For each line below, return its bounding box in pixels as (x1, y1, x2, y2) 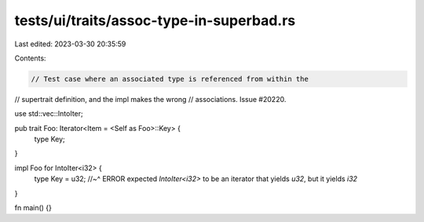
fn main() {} (14, 203, 53, 213)
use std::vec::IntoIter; (14, 109, 83, 118)
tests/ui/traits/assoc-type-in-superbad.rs (14, 12, 296, 29)
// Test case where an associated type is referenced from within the (31, 75, 309, 83)
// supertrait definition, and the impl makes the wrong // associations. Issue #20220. (14, 94, 287, 104)
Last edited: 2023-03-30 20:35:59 (14, 39, 126, 49)
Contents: (14, 53, 46, 63)
